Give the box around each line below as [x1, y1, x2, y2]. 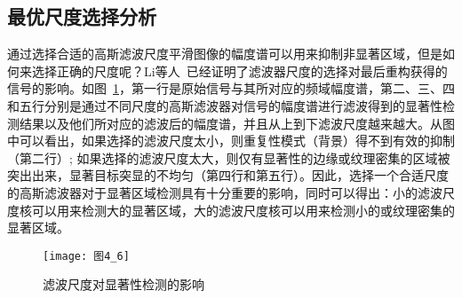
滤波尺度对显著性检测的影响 [43, 275, 204, 294]
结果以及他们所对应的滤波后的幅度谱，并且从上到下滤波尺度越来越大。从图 [19, 114, 455, 132]
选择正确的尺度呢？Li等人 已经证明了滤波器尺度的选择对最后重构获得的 [31, 61, 448, 80]
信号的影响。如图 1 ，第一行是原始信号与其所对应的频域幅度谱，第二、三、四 [7, 79, 455, 98]
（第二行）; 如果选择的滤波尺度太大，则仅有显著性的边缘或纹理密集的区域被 [7, 148, 450, 167]
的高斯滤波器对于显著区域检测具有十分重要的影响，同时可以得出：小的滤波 [7, 183, 442, 201]
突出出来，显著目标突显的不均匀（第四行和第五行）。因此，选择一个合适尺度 [7, 166, 449, 184]
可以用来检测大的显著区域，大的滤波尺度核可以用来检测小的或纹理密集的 [31, 200, 455, 219]
